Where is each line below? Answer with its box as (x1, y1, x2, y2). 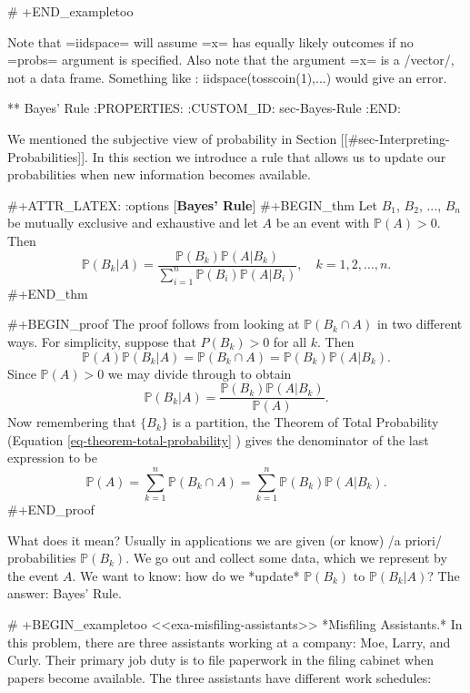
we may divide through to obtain (107, 363, 292, 382)
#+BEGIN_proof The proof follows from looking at (7, 314, 300, 333)
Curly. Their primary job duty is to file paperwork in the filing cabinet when (7, 650, 434, 669)
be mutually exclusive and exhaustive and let (7, 213, 258, 232)
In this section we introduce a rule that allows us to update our (92, 147, 446, 166)
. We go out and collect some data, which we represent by (125, 548, 447, 567)
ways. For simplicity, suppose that (7, 331, 196, 351)
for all (273, 331, 307, 351)
